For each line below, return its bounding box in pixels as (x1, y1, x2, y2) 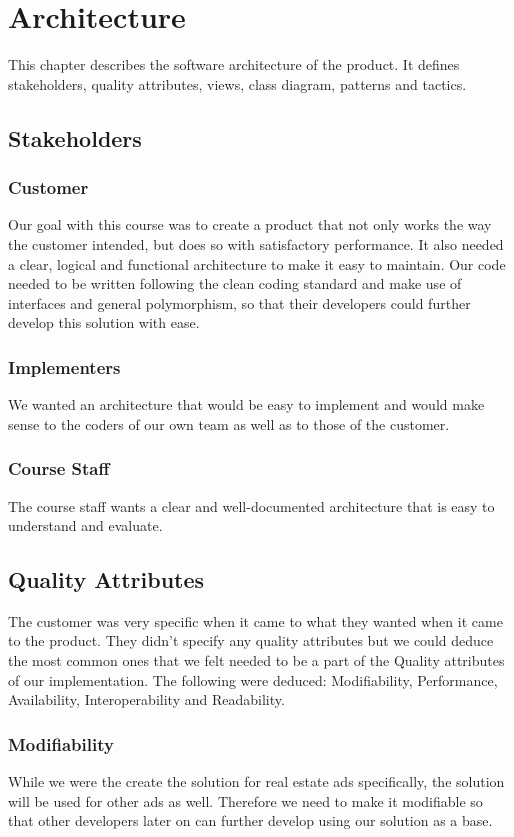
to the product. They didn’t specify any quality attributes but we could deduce (8, 630, 494, 651)
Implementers (8, 354, 121, 379)
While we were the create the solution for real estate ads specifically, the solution (8, 771, 505, 792)
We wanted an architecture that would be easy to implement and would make (8, 394, 485, 415)
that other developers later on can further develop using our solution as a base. (8, 810, 493, 831)
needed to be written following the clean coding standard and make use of (8, 273, 462, 294)
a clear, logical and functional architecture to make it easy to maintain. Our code (8, 253, 506, 274)
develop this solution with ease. (8, 312, 200, 333)
